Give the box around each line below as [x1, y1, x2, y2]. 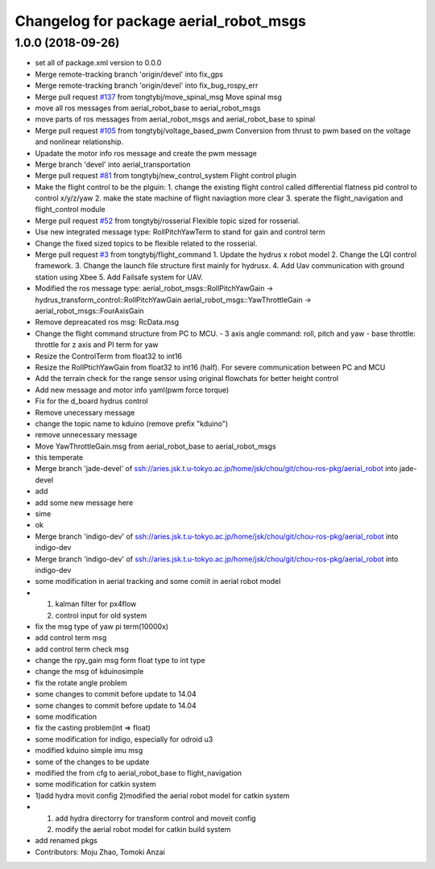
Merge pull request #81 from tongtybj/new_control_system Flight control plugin [35, 171, 297, 180]
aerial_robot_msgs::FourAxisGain [35, 306, 144, 316]
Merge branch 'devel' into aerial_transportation [35, 159, 191, 169]
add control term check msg [35, 644, 129, 654]
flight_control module [35, 205, 106, 214]
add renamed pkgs [35, 836, 98, 846]
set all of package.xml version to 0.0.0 [35, 58, 162, 68]
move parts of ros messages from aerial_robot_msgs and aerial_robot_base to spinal [35, 114, 316, 124]
